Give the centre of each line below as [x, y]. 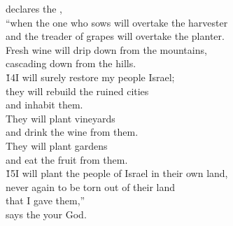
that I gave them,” [45, 200]
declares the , [34, 8]
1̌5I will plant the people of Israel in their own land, [117, 173]
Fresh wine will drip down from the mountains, [106, 49]
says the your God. [46, 214]
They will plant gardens [57, 145]
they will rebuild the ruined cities [77, 91]
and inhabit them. [44, 105]
